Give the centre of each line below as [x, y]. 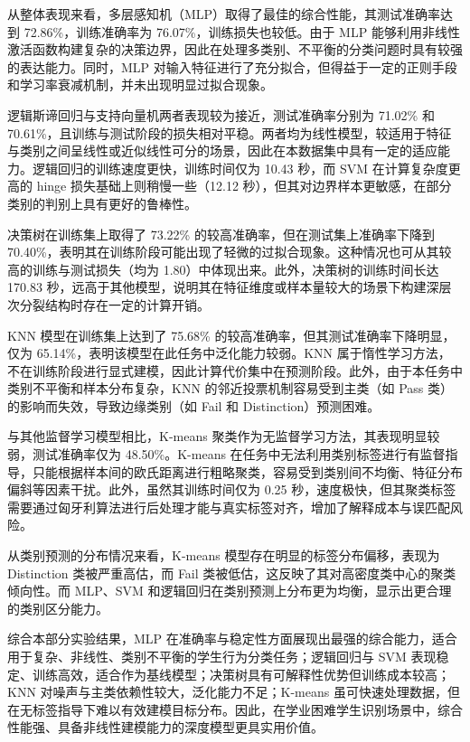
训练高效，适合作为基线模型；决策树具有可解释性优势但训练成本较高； [241, 674]
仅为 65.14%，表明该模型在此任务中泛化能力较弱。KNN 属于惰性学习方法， [229, 353]
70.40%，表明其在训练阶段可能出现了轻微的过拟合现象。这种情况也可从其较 [230, 252]
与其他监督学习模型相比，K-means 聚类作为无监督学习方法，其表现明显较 [224, 436]
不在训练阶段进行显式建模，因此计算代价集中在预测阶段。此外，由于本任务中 [235, 370]
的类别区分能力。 [58, 608]
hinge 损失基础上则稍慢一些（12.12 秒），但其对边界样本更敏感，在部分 [244, 186]
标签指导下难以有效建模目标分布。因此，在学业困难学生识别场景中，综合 [247, 709]
